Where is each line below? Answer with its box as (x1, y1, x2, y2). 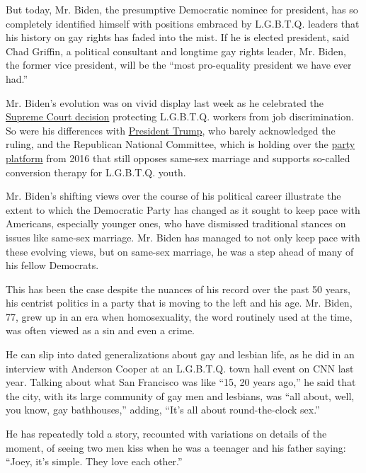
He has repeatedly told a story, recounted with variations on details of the (6, 426, 327, 441)
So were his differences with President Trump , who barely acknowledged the (6, 122, 336, 137)
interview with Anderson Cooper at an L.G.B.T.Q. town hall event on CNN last (6, 360, 354, 375)
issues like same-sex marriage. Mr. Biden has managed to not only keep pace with (6, 229, 360, 244)
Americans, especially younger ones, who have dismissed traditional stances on (6, 216, 346, 231)
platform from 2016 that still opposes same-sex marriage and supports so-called (6, 150, 350, 165)
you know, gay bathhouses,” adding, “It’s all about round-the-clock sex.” (6, 402, 320, 417)
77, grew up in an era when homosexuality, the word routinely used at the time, (6, 309, 353, 324)
